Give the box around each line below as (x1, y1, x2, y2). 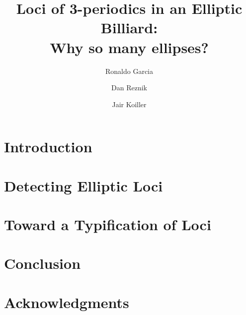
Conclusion (4, 253, 81, 273)
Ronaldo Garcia (105, 65, 153, 76)
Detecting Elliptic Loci (4, 175, 163, 195)
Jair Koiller (112, 99, 147, 109)
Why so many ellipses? (50, 37, 209, 57)
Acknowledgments (4, 292, 129, 312)
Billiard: (100, 17, 158, 38)
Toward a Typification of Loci (4, 214, 211, 235)
